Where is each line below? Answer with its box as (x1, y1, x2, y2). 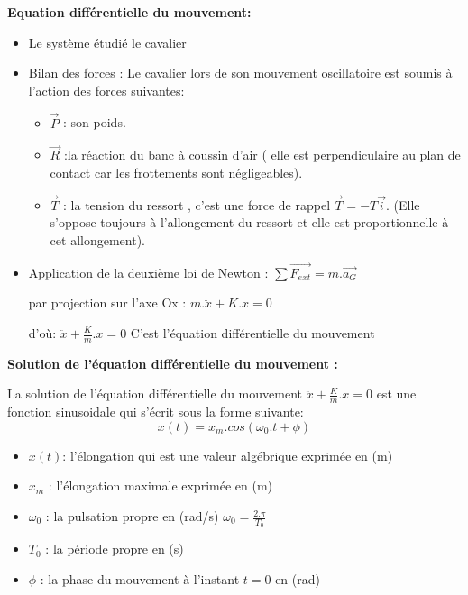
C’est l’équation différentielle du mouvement (130, 324, 375, 342)
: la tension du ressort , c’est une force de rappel (63, 195, 331, 214)
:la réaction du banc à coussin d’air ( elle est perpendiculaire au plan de (63, 145, 461, 164)
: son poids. (63, 113, 126, 132)
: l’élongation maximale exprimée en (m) (48, 476, 273, 495)
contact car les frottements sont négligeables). (50, 163, 303, 181)
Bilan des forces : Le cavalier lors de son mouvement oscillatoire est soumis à (28, 63, 453, 82)
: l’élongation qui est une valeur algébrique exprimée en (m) (62, 445, 393, 464)
